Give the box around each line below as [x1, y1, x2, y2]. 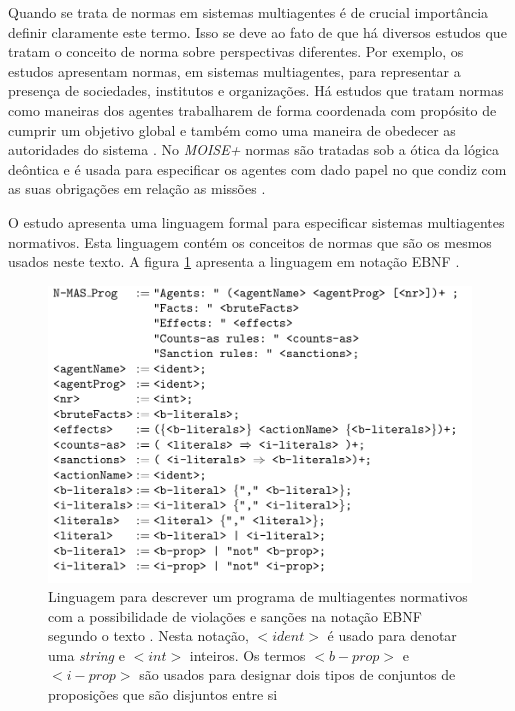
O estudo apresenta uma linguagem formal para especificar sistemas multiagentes [8, 211, 505, 232]
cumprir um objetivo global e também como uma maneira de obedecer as [8, 119, 456, 140]
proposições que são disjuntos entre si [48, 684, 278, 705]
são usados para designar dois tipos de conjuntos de [139, 664, 456, 685]
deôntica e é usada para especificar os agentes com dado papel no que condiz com [8, 158, 507, 179]
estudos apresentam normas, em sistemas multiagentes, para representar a [8, 60, 461, 81]
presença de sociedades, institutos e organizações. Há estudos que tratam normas [8, 80, 504, 101]
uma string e [48, 644, 125, 665]
